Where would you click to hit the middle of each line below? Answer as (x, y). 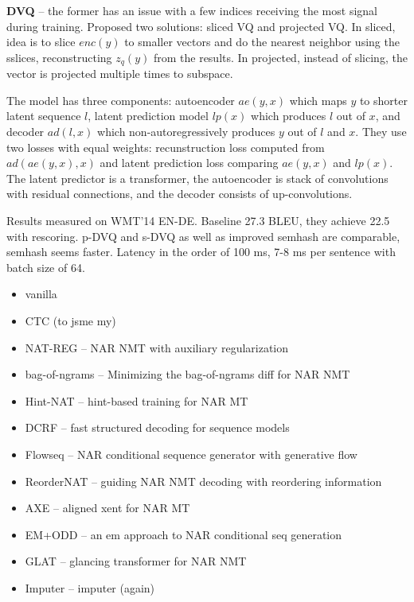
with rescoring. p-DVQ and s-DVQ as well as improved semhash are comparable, (203, 236)
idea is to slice (41, 42)
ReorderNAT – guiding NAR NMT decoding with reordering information (203, 481)
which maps (318, 100)
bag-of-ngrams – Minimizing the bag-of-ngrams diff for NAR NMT (187, 374)
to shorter (383, 100)
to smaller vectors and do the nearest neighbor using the (262, 42)
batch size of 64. (46, 267)
